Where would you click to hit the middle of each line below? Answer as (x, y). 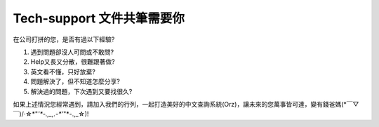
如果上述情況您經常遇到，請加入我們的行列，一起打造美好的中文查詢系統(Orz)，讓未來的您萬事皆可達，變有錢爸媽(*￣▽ (186, 104)
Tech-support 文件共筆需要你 (99, 18)
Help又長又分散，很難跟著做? (73, 62)
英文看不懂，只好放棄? (63, 72)
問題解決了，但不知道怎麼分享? (75, 81)
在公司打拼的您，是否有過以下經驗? (64, 39)
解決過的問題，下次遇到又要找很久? (81, 91)
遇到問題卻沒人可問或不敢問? (72, 52)
